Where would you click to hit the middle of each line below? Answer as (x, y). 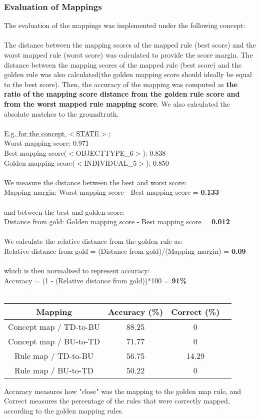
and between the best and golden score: (64, 212)
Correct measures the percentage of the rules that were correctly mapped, (117, 401)
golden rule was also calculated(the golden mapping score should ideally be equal (128, 74)
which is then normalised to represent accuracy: (77, 271)
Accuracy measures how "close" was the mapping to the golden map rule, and (123, 391)
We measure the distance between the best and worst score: (95, 182)
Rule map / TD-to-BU (54, 355)
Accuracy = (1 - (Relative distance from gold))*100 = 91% (95, 280)
